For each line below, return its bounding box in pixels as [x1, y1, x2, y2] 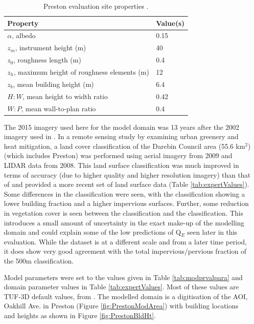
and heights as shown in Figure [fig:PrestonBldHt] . [4, 310, 156, 320]
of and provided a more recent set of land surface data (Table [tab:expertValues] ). [4, 179, 249, 189]
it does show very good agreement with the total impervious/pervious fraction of [4, 246, 247, 256]
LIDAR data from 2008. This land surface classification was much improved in [4, 160, 239, 170]
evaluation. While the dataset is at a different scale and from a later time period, [4, 236, 247, 246]
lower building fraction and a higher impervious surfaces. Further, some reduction [4, 198, 249, 208]
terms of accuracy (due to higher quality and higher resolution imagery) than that [4, 169, 251, 180]
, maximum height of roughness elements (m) [13, 66, 149, 77]
